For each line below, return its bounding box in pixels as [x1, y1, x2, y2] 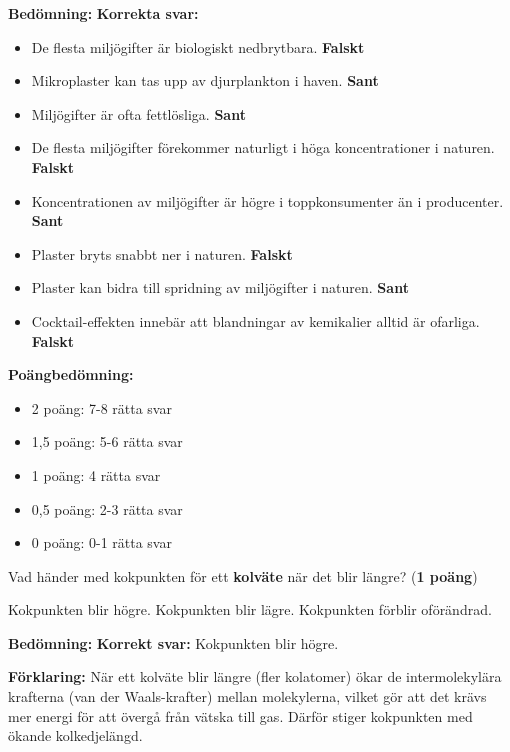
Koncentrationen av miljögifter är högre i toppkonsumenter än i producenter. [31, 190, 504, 211]
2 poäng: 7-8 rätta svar [31, 397, 172, 418]
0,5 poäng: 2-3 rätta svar [31, 498, 183, 519]
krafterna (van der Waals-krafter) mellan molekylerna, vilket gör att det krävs [8, 686, 487, 707]
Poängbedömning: [8, 364, 134, 385]
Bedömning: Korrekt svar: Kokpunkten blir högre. [8, 632, 339, 653]
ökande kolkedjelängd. [8, 725, 143, 746]
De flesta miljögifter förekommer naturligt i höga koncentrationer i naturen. [31, 137, 495, 158]
